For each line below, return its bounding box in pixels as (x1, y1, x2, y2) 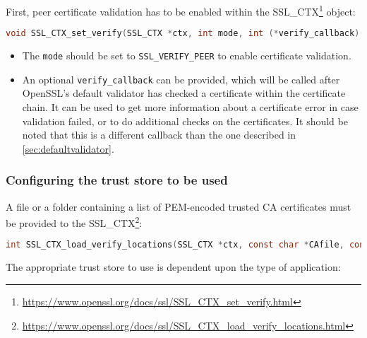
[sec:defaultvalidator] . (22, 141, 114, 156)
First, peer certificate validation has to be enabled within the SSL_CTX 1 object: (6, 2, 356, 18)
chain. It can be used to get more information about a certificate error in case (22, 100, 359, 115)
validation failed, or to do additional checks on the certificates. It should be (22, 113, 348, 128)
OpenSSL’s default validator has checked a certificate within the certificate (22, 86, 346, 100)
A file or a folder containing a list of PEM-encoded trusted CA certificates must (6, 199, 351, 214)
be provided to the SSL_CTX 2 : (6, 214, 143, 230)
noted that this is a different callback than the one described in (22, 127, 296, 142)
